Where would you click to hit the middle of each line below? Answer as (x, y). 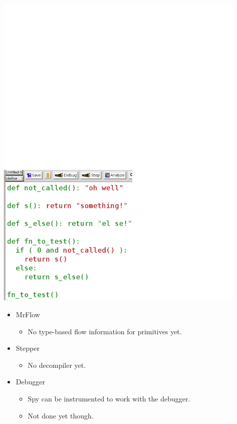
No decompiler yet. (57, 365)
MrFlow (28, 314)
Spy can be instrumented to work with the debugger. (109, 399)
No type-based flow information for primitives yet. (105, 331)
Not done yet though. (61, 415)
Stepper (28, 348)
